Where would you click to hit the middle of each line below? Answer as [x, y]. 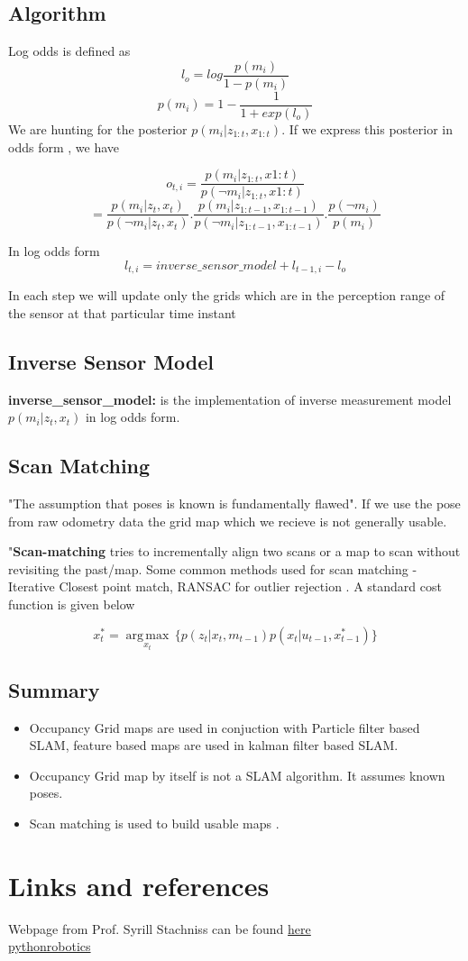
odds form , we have [64, 146]
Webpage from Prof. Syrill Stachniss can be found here [160, 928]
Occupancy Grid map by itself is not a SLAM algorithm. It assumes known [237, 775]
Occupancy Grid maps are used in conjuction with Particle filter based [225, 727]
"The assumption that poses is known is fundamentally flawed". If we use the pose [234, 503]
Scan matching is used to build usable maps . [154, 824]
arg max [147, 635]
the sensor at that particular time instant [122, 312]
